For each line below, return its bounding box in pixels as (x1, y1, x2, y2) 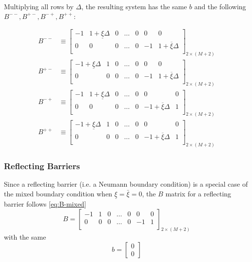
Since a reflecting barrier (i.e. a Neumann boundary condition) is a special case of (4, 179, 248, 189)
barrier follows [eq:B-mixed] (4, 198, 86, 209)
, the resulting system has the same (81, 1, 187, 11)
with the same (4, 232, 46, 242)
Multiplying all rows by (4, 1, 74, 11)
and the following (194, 1, 246, 11)
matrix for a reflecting (165, 188, 232, 198)
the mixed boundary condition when (4, 188, 113, 198)
